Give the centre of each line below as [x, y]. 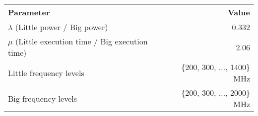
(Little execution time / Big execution [81, 41]
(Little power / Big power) [62, 27]
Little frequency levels [46, 73]
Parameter [29, 12]
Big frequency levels [43, 98]
